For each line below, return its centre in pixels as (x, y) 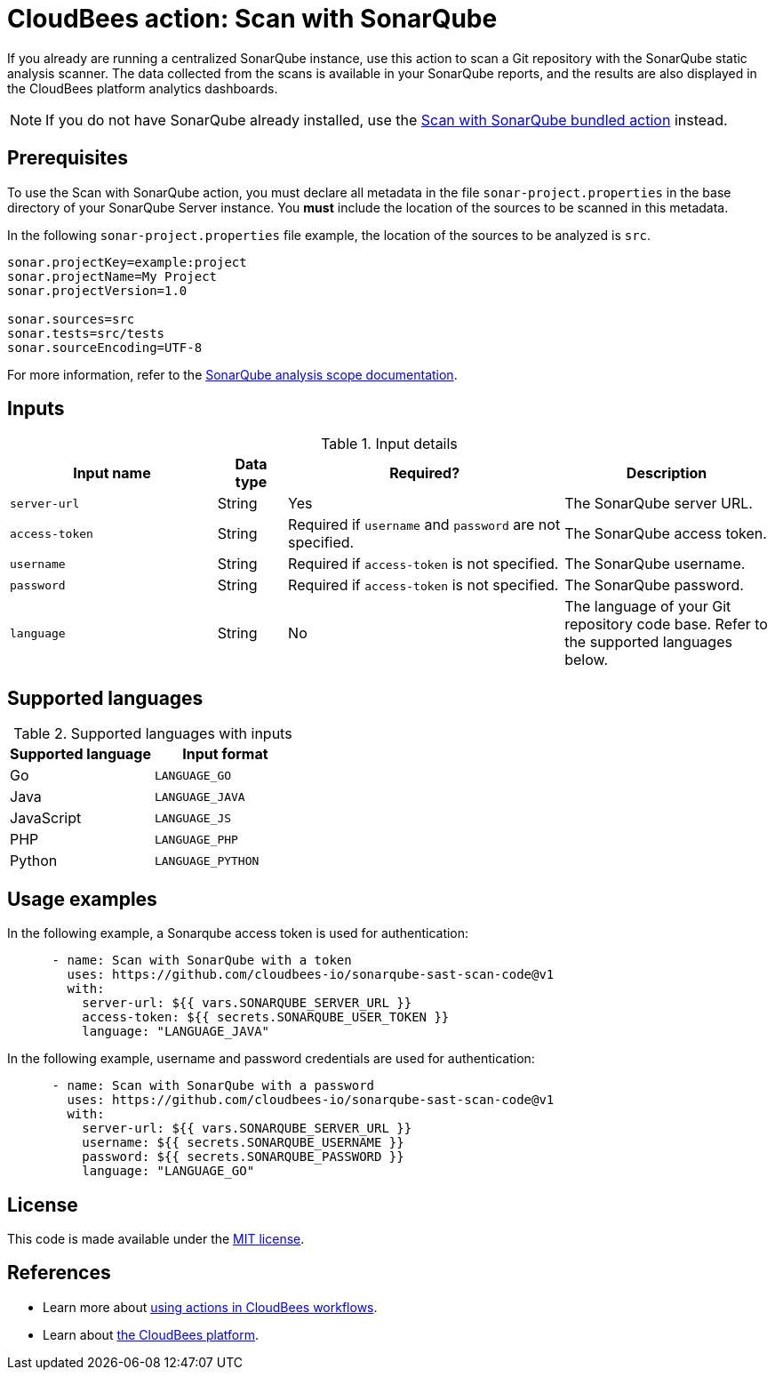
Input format (225, 754)
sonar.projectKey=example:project (127, 262)
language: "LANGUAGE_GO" (168, 1171)
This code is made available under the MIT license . (156, 1238)
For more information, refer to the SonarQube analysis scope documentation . (232, 374)
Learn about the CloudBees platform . (151, 1334)
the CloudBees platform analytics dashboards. (143, 88)
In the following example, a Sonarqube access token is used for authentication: (238, 933)
